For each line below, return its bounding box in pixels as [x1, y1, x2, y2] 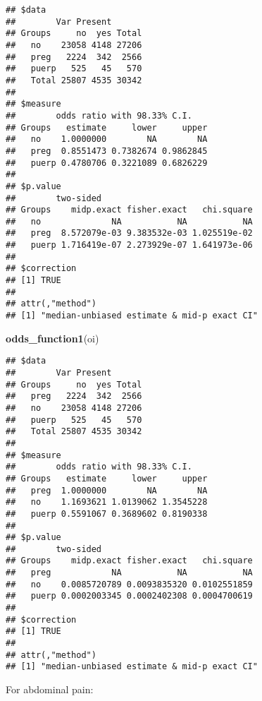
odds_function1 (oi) [6, 330, 99, 345]
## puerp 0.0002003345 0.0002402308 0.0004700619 [6, 591, 253, 601]
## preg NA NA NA [6, 568, 253, 578]
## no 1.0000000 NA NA [6, 134, 208, 145]
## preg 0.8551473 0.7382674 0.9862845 [6, 145, 208, 156]
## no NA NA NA [6, 216, 253, 227]
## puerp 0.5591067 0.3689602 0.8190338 [6, 508, 208, 519]
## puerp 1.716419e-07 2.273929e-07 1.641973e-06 [6, 240, 253, 251]
